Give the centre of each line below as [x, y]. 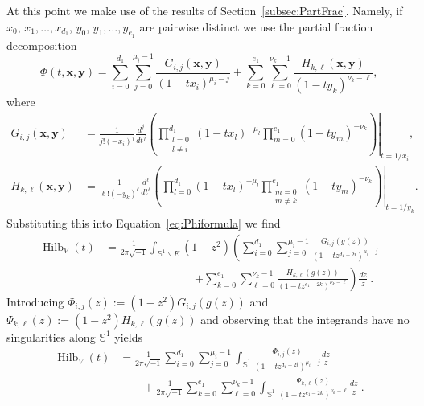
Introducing [35, 301]
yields [128, 336]
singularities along [51, 336]
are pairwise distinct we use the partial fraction [256, 26]
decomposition [42, 45]
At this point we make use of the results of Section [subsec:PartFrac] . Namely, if [205, 10]
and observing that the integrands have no [305, 319]
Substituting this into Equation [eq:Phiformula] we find [144, 223]
